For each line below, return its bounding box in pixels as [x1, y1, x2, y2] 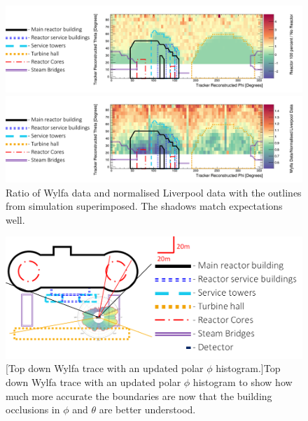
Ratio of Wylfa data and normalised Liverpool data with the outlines [6, 185, 302, 199]
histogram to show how [192, 375, 293, 390]
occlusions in [6, 402, 60, 417]
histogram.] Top [216, 361, 281, 376]
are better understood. [99, 402, 196, 417]
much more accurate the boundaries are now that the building [6, 388, 272, 403]
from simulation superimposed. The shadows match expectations [6, 199, 283, 213]
